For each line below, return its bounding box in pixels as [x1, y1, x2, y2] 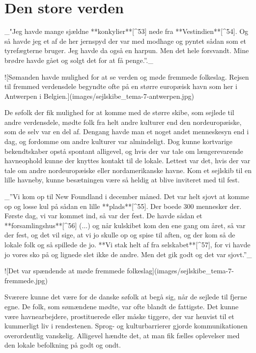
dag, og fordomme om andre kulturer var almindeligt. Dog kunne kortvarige [4, 136, 233, 147]
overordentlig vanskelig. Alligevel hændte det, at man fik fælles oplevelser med [4, 330, 240, 340]
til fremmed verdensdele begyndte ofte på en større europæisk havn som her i [4, 81, 237, 91]
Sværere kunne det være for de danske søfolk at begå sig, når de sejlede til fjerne [4, 292, 247, 302]
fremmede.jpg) [4, 275, 48, 285]
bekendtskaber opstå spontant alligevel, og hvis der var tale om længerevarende [4, 146, 243, 156]
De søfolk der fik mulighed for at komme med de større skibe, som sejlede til [4, 107, 234, 118]
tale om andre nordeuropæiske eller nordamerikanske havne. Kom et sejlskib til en [4, 165, 252, 175]
